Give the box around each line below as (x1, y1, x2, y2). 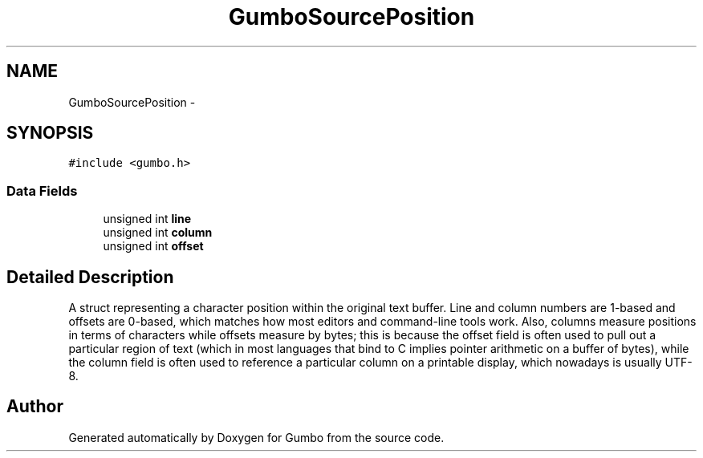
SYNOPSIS (6, 123, 94, 144)
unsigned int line (103, 212, 192, 226)
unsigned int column (103, 225, 213, 240)
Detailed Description (6, 266, 174, 287)
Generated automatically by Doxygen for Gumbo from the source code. (68, 430, 445, 444)
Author (6, 396, 63, 417)
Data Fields (6, 182, 78, 199)
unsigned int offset (103, 239, 204, 253)
